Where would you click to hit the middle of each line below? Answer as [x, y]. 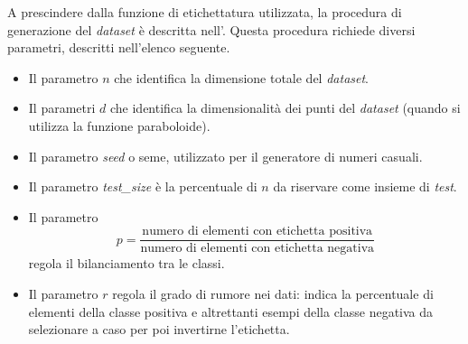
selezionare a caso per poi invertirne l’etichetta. [159, 329]
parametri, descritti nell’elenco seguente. [119, 47]
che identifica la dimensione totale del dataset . [242, 77]
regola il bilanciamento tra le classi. [126, 263]
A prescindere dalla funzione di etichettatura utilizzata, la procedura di [205, 12]
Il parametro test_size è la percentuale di [143, 186]
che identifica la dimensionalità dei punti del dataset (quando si [285, 108]
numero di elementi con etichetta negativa [257, 249]
